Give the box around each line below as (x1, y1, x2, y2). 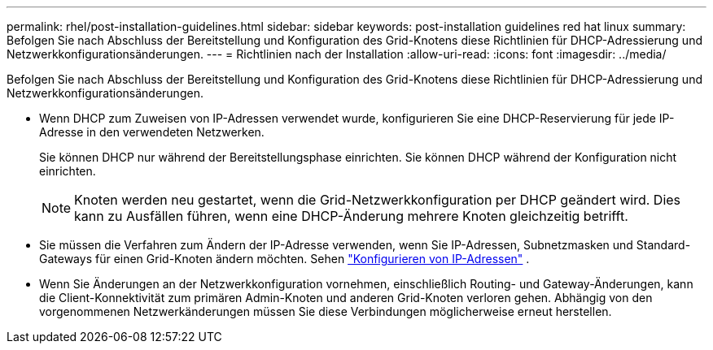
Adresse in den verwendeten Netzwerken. (39, 125, 265, 139)
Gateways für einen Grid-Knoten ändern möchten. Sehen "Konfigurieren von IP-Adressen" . (39, 252, 530, 266)
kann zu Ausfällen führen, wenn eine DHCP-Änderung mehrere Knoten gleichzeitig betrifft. (74, 208, 628, 224)
